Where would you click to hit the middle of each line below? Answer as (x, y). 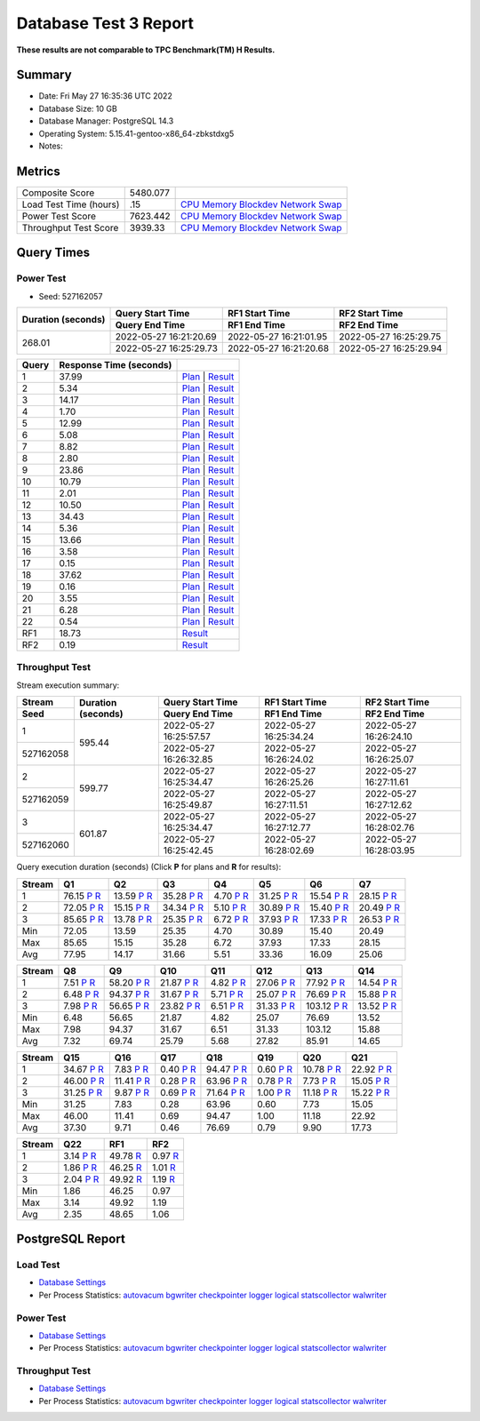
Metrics (39, 171)
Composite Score (58, 193)
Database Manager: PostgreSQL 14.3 (106, 121)
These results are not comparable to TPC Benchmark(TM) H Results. (146, 50)
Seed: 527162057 (71, 296)
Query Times (53, 253)
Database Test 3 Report (105, 23)
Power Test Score (59, 216)
